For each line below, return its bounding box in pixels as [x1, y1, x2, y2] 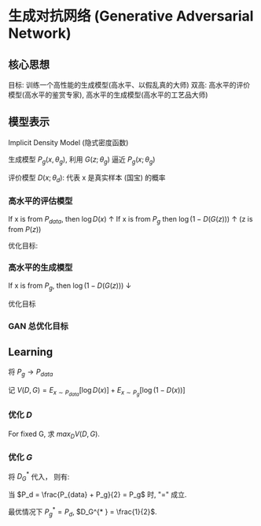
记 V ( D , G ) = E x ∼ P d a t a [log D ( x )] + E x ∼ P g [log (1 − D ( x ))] [8, 386, 186, 398]
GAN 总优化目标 [8, 320, 69, 331]
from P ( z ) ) [8, 224, 42, 233]
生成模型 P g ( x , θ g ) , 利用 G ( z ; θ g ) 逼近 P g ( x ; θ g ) [8, 155, 156, 166]
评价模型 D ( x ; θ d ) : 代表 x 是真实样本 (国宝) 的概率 [8, 173, 166, 184]
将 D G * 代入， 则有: [8, 470, 70, 483]
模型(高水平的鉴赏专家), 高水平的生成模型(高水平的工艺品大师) [8, 90, 208, 99]
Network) [8, 24, 72, 43]
